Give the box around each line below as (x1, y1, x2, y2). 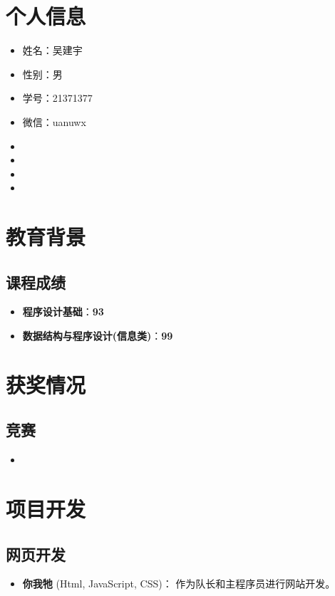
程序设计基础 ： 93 (22, 304, 104, 319)
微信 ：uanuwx (22, 114, 86, 129)
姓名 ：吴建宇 (22, 43, 83, 58)
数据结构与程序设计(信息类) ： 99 (22, 328, 173, 343)
